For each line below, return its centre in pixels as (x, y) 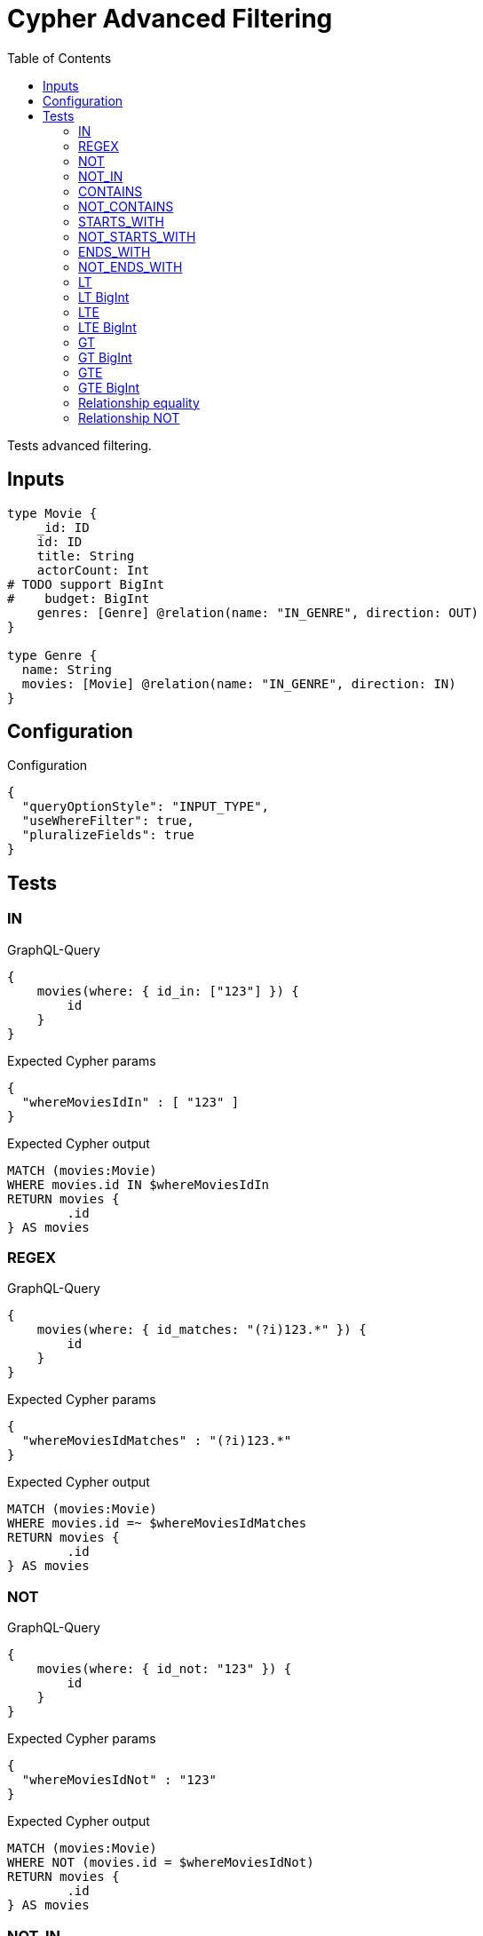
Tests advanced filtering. (79, 445)
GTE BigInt (109, 387)
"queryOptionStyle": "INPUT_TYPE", (146, 807)
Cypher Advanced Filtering (170, 19)
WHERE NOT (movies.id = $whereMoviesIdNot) (161, 1863)
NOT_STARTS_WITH (137, 236)
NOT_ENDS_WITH (131, 266)
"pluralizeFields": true (108, 835)
